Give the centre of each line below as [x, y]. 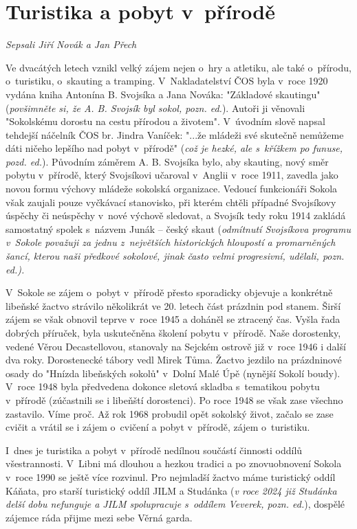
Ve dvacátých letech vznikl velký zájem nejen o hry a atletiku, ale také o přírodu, [178, 67]
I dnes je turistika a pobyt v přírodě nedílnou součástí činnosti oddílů [154, 450]
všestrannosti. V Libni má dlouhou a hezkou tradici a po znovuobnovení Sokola [174, 463]
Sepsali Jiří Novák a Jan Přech [71, 44]
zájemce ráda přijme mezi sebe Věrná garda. [99, 517]
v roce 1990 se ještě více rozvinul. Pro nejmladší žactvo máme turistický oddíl [171, 476]
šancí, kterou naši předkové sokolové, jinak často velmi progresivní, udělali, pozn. [175, 256]
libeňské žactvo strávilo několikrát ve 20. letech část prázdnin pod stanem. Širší [173, 305]
